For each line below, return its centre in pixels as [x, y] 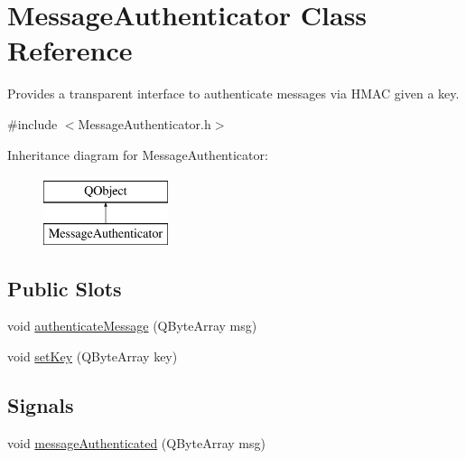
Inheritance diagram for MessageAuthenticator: [138, 154]
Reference [70, 50]
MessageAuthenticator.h [144, 123]
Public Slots [65, 288]
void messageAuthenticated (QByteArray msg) [136, 442]
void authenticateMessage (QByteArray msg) [132, 326]
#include [33, 123]
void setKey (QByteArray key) [93, 356]
